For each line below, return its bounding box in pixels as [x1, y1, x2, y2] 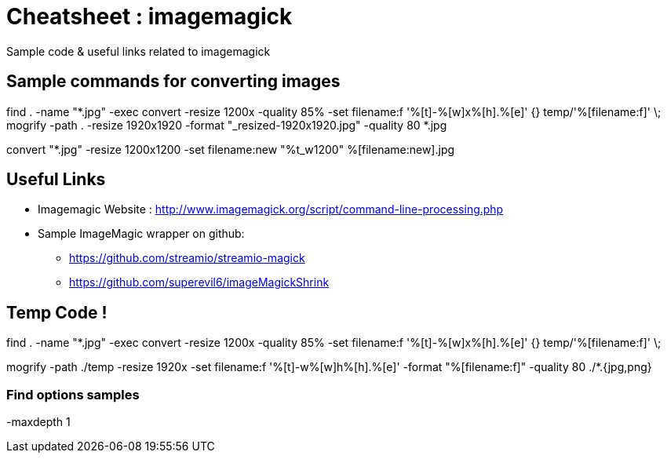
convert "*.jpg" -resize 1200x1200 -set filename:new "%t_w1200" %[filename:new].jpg [6, 142, 455, 156]
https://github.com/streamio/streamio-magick [69, 251, 305, 265]
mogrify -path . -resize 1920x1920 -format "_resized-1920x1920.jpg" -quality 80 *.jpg [6, 118, 447, 132]
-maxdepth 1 [6, 415, 71, 429]
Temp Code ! [6, 302, 108, 322]
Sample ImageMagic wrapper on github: [38, 227, 245, 241]
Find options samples [6, 386, 140, 403]
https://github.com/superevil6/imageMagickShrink [69, 275, 330, 290]
